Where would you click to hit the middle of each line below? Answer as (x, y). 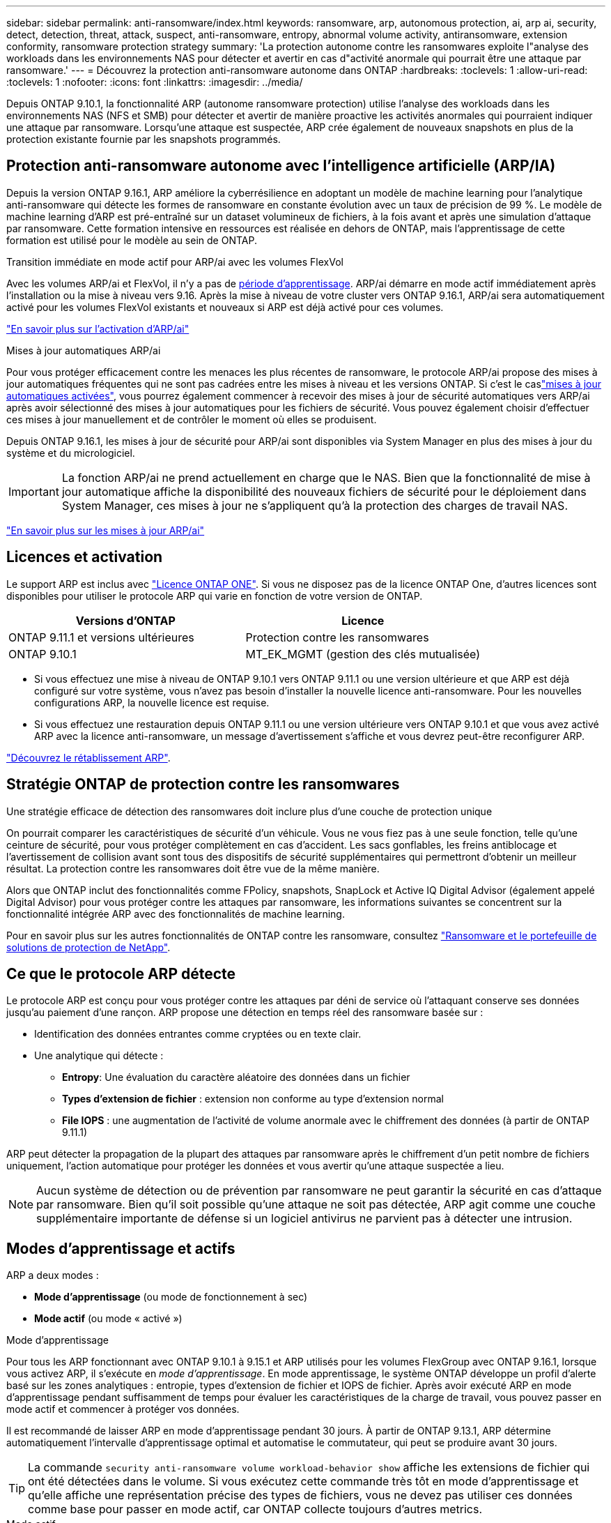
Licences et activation (85, 557)
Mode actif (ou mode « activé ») (108, 1319)
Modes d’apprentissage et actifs (121, 1248)
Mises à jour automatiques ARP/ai (84, 350)
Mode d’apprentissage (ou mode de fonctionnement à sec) (171, 1297)
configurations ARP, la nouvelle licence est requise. (152, 702)
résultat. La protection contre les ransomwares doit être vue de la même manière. (193, 868)
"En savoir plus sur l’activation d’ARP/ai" (98, 328)
